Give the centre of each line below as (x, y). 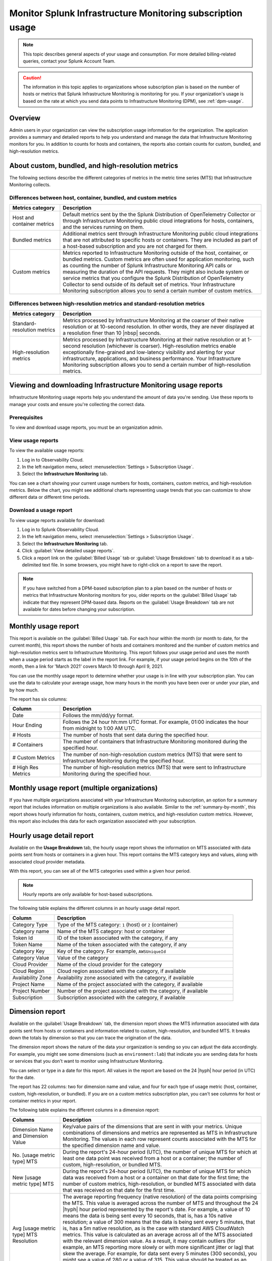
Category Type (30, 925)
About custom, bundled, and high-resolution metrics (94, 166)
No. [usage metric (34, 1155)
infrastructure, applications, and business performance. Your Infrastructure (152, 358)
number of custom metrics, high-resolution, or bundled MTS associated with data (159, 1184)
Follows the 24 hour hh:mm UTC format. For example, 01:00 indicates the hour (156, 722)
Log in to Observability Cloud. (53, 460)
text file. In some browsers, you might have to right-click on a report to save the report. (132, 564)
